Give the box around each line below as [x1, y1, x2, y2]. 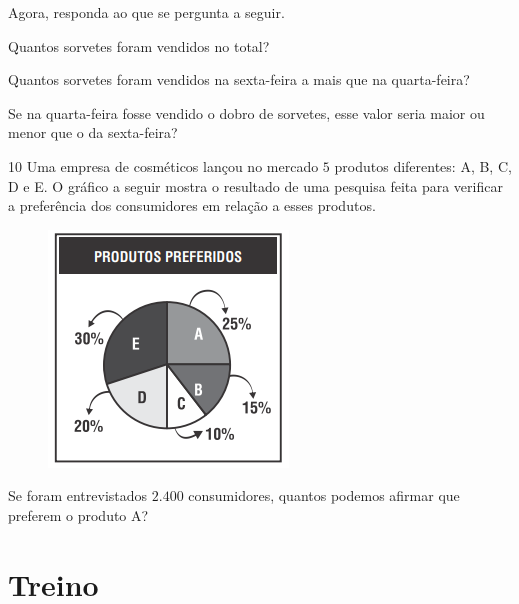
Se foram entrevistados [8, 485, 148, 506]
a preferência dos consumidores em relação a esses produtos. [8, 195, 376, 216]
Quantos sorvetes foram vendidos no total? [8, 35, 270, 56]
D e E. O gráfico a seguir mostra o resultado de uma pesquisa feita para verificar [8, 175, 503, 196]
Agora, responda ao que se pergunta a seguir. [8, 2, 285, 22]
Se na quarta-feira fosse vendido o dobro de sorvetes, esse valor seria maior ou [8, 102, 485, 123]
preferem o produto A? [8, 504, 149, 525]
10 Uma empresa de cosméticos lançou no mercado [8, 155, 319, 176]
